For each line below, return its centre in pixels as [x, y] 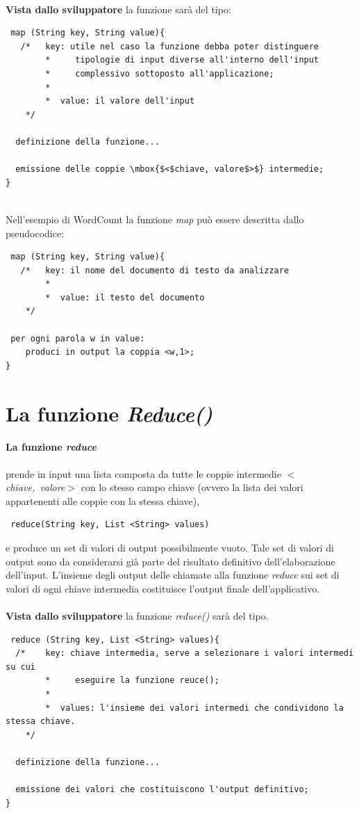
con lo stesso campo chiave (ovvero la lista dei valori [192, 487]
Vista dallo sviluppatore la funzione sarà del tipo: [118, 9]
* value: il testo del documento [125, 297]
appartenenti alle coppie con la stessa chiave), [103, 500]
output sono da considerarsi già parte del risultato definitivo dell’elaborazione [170, 561]
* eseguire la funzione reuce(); [132, 681]
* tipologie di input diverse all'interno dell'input [182, 60]
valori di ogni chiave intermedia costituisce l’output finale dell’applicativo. [163, 588]
